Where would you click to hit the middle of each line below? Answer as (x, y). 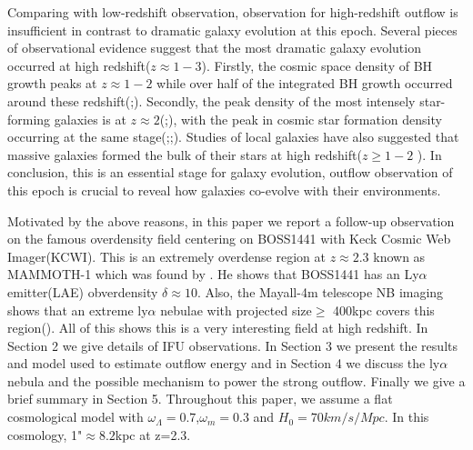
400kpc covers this (384, 310)
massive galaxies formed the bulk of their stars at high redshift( (185, 154)
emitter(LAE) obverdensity (83, 291)
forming (29, 119)
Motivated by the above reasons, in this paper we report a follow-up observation (231, 220)
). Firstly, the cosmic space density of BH (317, 65)
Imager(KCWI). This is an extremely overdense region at (166, 256)
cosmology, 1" (45, 434)
